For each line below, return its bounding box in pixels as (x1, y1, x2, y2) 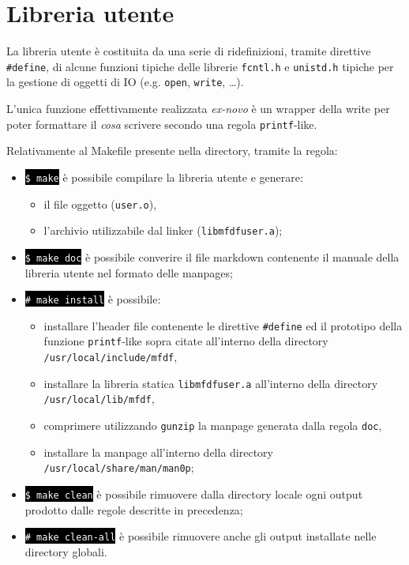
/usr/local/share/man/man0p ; (43, 459, 194, 476)
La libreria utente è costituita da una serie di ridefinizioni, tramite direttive (6, 43, 371, 59)
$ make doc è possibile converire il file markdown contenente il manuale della (24, 248, 400, 265)
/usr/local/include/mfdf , (43, 348, 178, 365)
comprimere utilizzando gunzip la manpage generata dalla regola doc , (43, 417, 382, 434)
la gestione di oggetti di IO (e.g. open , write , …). (6, 73, 244, 90)
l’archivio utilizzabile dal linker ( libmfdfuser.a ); (43, 222, 283, 239)
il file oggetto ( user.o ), (43, 195, 157, 212)
